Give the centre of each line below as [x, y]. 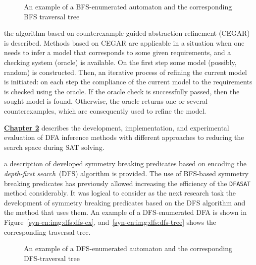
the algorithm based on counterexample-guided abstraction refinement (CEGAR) [127, 33]
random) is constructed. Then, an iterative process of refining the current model [126, 72]
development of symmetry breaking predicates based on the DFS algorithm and [125, 202]
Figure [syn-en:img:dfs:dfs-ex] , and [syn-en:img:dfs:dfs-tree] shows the [110, 222]
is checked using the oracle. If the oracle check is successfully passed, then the [122, 91]
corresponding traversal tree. [47, 232]
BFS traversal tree [52, 16]
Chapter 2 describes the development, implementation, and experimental [117, 127]
